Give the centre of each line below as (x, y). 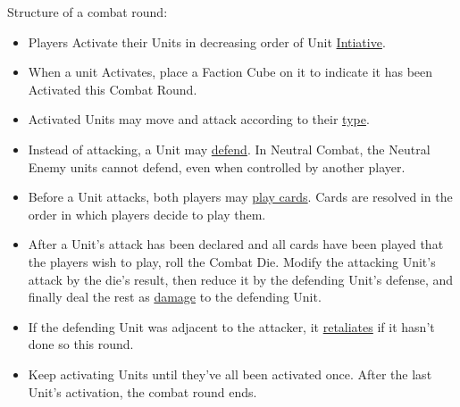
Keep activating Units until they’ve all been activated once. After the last (230, 374)
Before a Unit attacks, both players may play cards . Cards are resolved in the (240, 197)
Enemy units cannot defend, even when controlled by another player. (217, 166)
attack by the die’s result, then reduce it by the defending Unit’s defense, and (241, 279)
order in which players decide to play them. (147, 214)
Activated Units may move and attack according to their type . (199, 119)
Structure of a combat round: (88, 12)
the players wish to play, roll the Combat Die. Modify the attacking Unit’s (232, 261)
